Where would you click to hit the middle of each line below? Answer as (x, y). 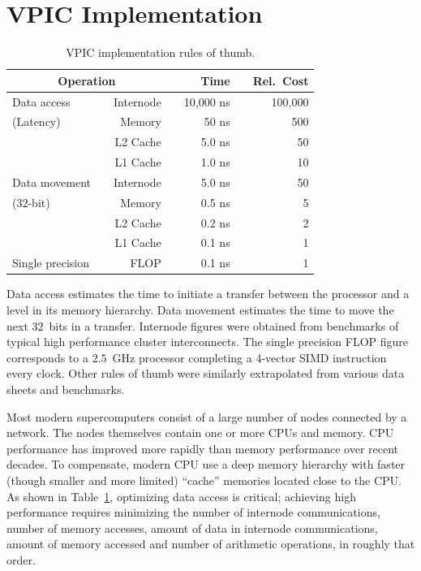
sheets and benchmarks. (66, 389)
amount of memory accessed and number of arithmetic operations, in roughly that (211, 544)
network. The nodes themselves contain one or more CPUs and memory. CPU (200, 433)
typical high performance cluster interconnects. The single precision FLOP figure (208, 342)
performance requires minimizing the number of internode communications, (193, 512)
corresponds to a (47, 357)
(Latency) (37, 121)
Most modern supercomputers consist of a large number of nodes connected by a (207, 416)
